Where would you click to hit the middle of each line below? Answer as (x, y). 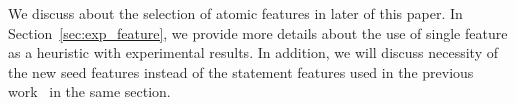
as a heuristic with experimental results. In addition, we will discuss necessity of (253, 52)
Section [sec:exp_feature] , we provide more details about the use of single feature (258, 32)
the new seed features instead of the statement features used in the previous (241, 71)
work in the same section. (89, 91)
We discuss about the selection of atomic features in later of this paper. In (235, 13)
